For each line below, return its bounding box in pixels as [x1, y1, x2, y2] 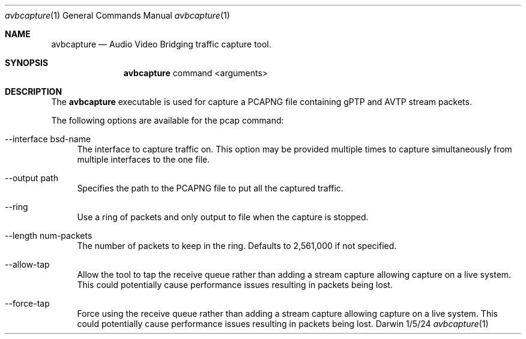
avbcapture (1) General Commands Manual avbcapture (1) [5, 10, 230, 20]
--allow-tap [5, 259, 50, 269]
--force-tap [5, 298, 50, 308]
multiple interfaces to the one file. [77, 154, 210, 164]
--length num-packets [5, 230, 92, 241]
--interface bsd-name [5, 134, 91, 144]
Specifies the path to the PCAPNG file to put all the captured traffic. [77, 183, 343, 193]
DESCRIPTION [5, 86, 62, 97]
